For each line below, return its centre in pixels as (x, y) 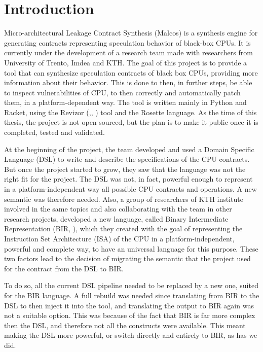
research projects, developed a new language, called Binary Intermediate (116, 218)
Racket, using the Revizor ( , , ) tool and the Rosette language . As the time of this (130, 112)
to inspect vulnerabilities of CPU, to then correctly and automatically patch (122, 92)
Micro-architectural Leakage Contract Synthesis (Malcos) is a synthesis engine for (131, 33)
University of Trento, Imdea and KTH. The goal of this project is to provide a (126, 62)
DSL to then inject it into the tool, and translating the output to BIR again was (129, 305)
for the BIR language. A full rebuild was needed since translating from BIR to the (132, 295)
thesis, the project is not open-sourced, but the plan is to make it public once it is (131, 122)
